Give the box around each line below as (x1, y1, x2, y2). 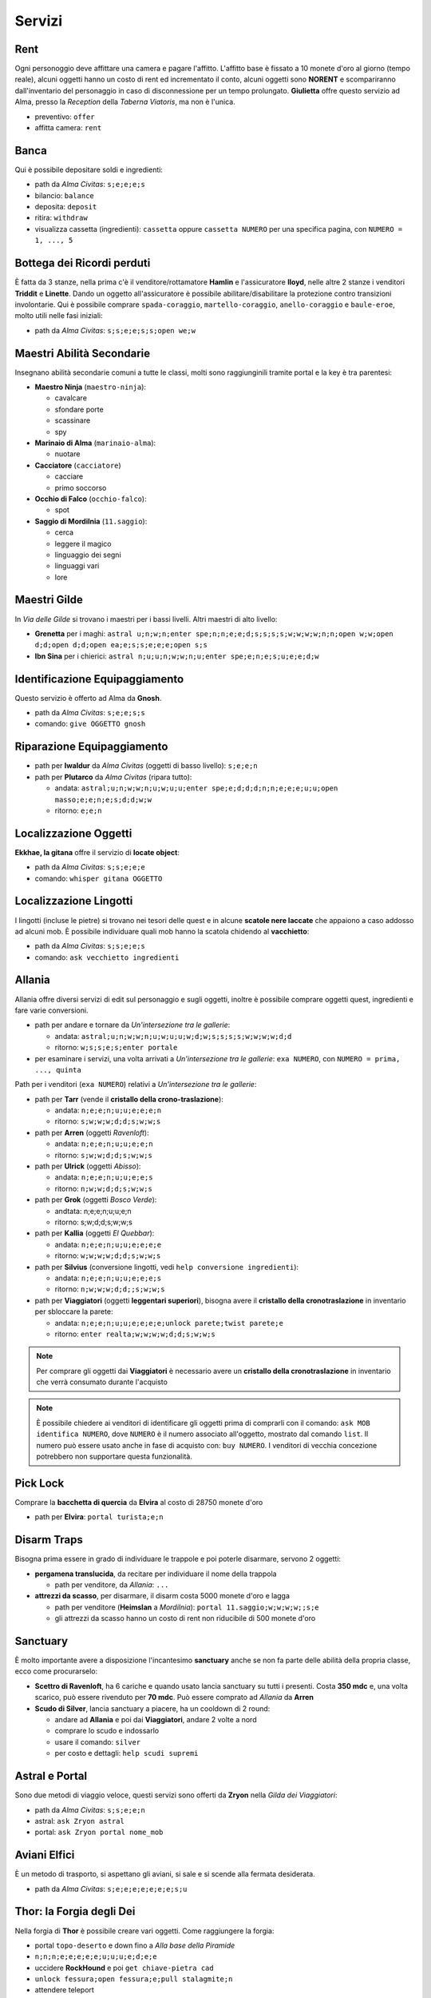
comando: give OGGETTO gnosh (34, 719, 146, 729)
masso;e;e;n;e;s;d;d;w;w (54, 795, 152, 804)
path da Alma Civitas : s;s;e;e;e (34, 862, 145, 872)
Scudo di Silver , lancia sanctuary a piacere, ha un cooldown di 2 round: (34, 1703, 271, 1713)
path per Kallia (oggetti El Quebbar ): (34, 1228, 155, 1238)
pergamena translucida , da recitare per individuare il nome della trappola (34, 1569, 277, 1578)
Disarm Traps (14, 1533, 83, 1546)
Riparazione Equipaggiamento (14, 740, 168, 754)
